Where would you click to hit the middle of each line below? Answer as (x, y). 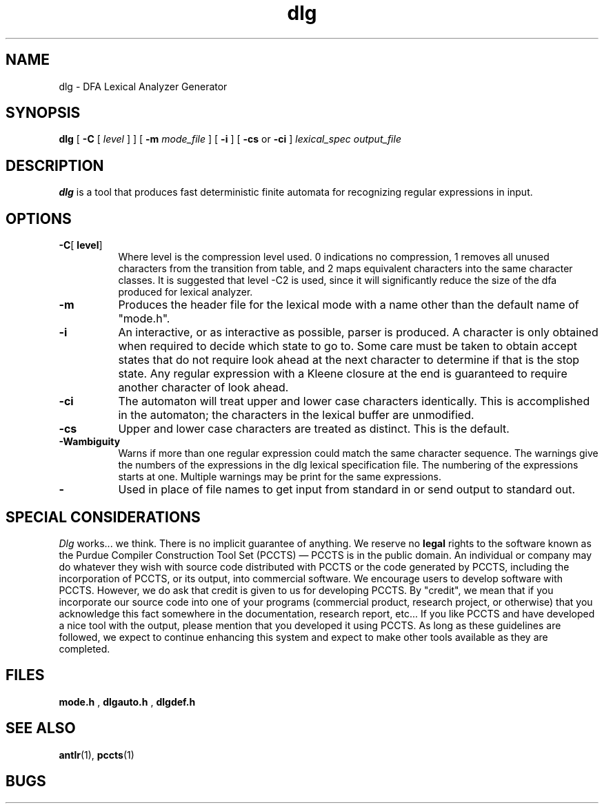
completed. (84, 648)
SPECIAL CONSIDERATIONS (103, 517)
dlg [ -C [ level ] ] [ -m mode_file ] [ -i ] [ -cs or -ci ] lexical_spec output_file (230, 139)
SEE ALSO (41, 728)
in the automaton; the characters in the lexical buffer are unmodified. (296, 415)
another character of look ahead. (203, 388)
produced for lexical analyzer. (185, 292)
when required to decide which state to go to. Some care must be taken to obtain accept (348, 346)
